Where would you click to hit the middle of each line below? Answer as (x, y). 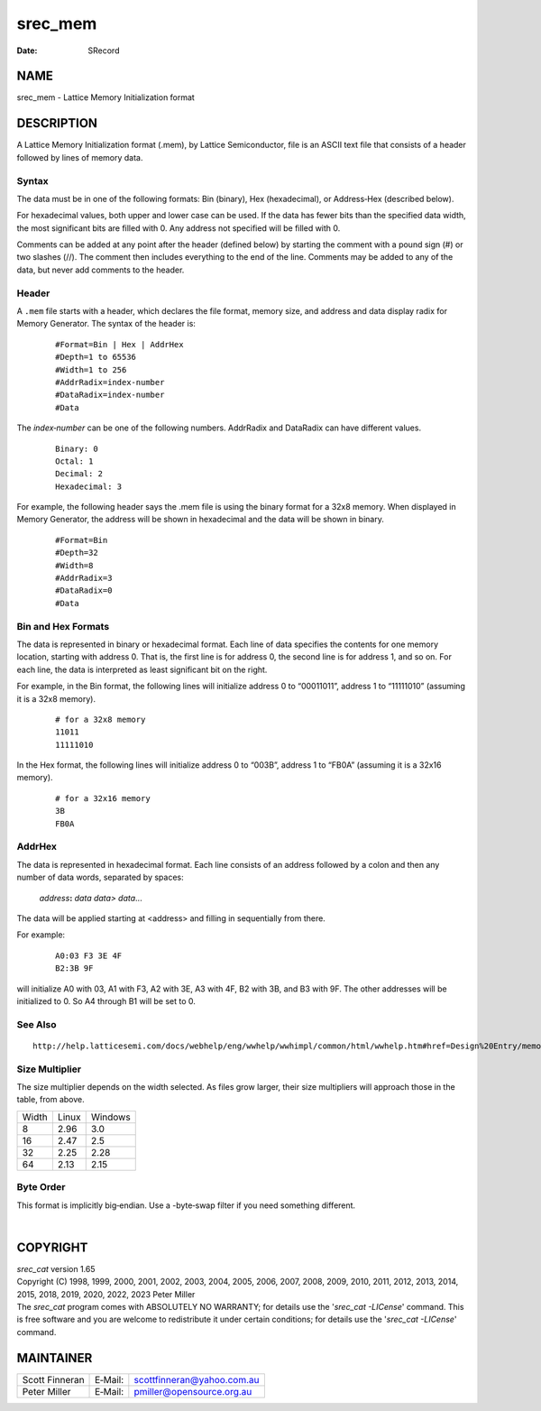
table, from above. (50, 1100)
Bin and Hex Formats (63, 626)
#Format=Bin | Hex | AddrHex (119, 344)
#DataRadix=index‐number (110, 395)
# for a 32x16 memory (103, 798)
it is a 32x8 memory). (56, 698)
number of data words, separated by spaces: (100, 877)
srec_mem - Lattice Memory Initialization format (106, 97)
